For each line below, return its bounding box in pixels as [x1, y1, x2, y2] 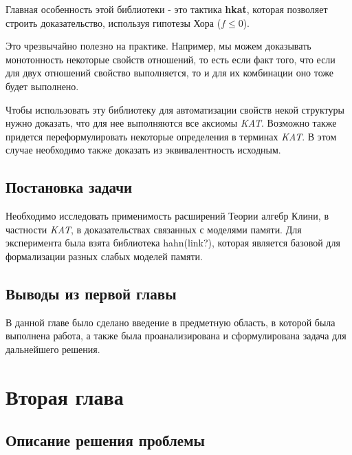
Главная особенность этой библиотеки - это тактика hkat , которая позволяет [5, 2, 328, 16]
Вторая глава [5, 382, 124, 410]
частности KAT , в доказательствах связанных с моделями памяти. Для [5, 222, 302, 236]
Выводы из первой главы [5, 282, 177, 304]
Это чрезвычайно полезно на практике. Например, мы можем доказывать [5, 39, 311, 53]
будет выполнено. [5, 78, 79, 93]
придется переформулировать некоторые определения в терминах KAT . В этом [5, 129, 337, 143]
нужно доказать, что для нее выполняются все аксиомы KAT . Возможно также [5, 116, 337, 130]
